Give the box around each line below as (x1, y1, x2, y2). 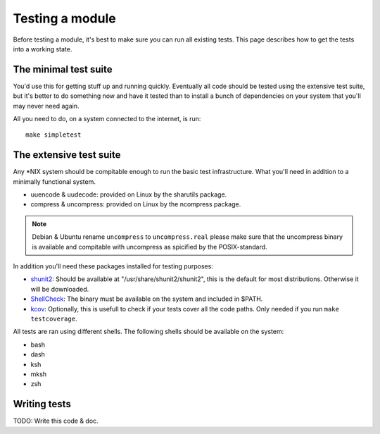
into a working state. (13, 44, 72, 53)
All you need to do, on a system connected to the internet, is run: (13, 115, 201, 123)
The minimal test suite (13, 63, 113, 75)
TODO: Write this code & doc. (13, 416, 99, 426)
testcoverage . (30, 314, 77, 323)
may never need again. (13, 101, 80, 110)
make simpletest (25, 131, 82, 139)
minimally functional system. (13, 177, 96, 186)
